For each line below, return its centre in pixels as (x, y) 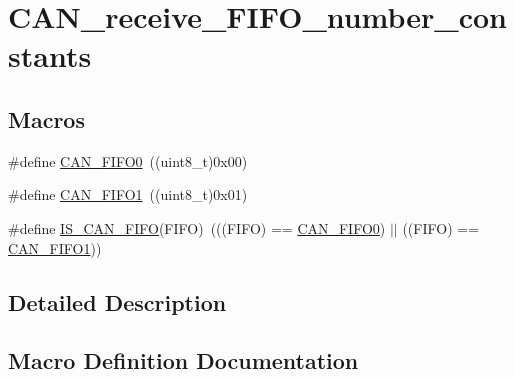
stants (50, 55)
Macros (46, 118)
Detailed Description (117, 301)
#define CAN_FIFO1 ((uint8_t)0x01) (128, 194)
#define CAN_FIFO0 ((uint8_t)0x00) (128, 160)
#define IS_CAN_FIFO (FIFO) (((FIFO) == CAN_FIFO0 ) (197, 227)
